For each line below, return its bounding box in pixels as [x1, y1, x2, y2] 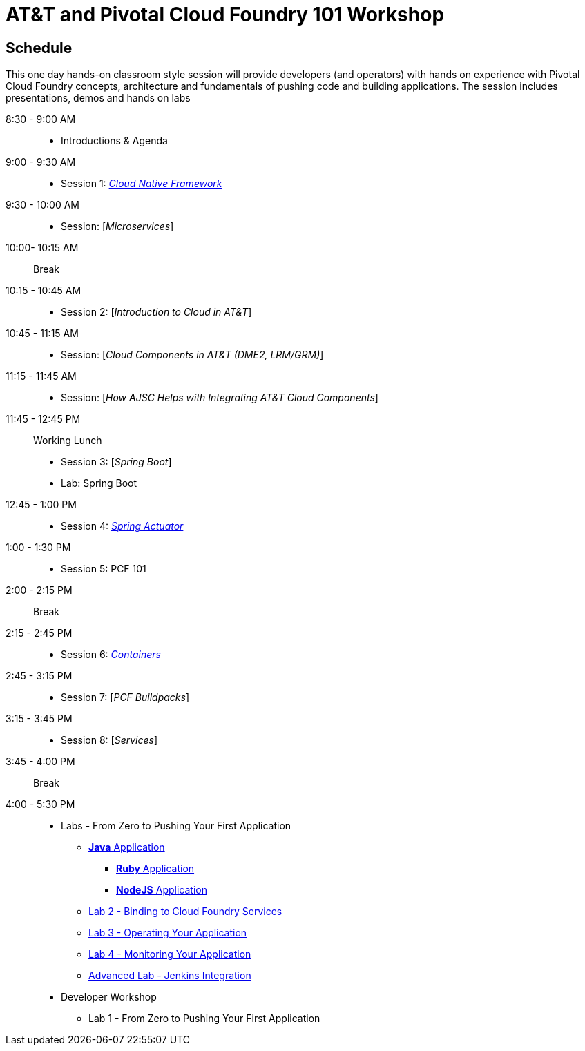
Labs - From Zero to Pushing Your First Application [61, 820, 291, 832]
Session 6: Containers [61, 648, 161, 661]
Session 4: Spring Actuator [61, 520, 184, 532]
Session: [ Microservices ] [61, 220, 174, 233]
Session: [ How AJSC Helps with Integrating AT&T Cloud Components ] [61, 392, 378, 404]
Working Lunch [33, 434, 102, 447]
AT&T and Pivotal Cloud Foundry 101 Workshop [6, 3, 445, 26]
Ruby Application [116, 862, 195, 875]
